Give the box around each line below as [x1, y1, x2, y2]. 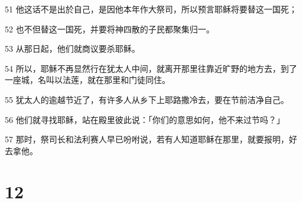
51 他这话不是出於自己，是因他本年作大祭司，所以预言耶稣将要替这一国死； [5, 3, 297, 15]
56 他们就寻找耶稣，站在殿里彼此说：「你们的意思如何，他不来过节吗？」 [5, 113, 285, 125]
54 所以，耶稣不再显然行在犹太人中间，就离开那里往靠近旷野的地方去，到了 [5, 62, 297, 74]
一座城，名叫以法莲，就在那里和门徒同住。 [5, 74, 170, 86]
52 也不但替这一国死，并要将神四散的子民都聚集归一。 [5, 22, 215, 35]
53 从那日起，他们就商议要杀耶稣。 [5, 42, 140, 55]
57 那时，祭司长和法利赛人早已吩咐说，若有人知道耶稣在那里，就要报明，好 [5, 133, 297, 145]
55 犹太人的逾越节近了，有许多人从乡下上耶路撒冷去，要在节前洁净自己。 [5, 93, 289, 105]
